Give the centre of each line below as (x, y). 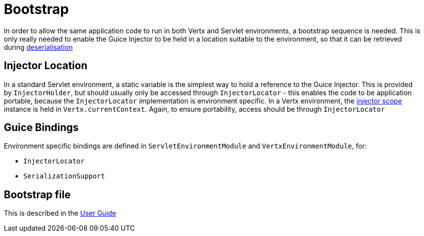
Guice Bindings (41, 128)
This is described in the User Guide (60, 213)
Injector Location (46, 66)
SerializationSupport (64, 176)
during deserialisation (39, 47)
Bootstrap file (37, 194)
